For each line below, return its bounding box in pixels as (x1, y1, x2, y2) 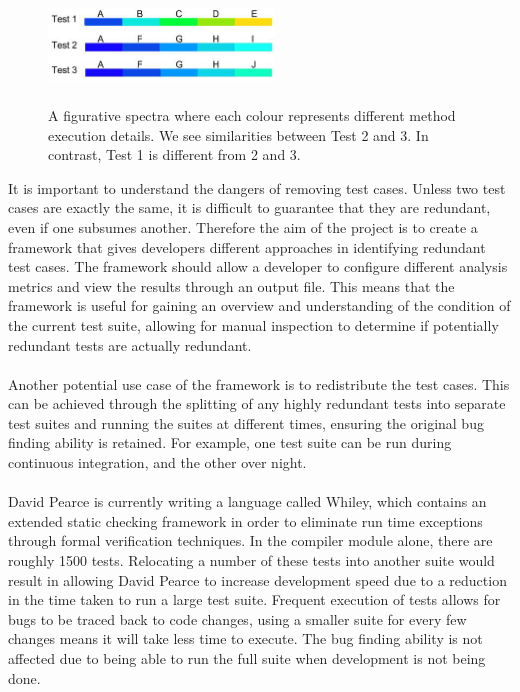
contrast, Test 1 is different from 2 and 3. (48, 144, 301, 165)
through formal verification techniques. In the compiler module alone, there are (8, 530, 493, 551)
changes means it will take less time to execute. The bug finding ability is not (8, 628, 483, 649)
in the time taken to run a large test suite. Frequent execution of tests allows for (8, 589, 501, 610)
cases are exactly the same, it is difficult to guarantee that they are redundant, (8, 197, 491, 218)
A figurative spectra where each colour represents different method (48, 104, 456, 125)
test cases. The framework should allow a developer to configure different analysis (8, 256, 508, 277)
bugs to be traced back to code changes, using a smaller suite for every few (8, 608, 467, 629)
